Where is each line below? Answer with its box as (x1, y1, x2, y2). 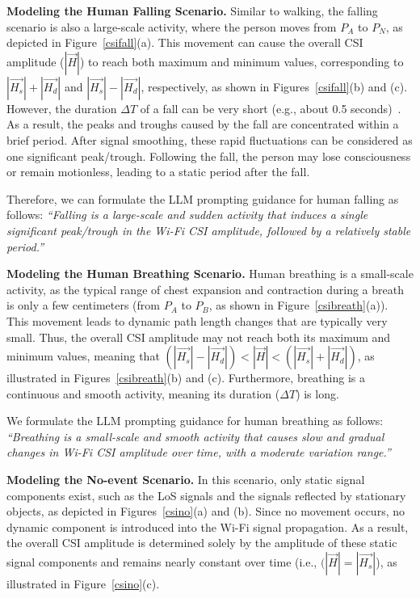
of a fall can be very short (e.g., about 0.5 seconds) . (140, 99, 401, 116)
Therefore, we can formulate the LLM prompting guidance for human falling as (6, 190, 399, 207)
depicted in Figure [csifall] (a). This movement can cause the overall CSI (6, 34, 363, 51)
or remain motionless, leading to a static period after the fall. (6, 163, 310, 180)
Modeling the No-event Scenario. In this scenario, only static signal (6, 471, 365, 488)
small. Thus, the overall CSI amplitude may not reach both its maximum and (6, 328, 391, 345)
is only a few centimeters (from (6, 297, 160, 314)
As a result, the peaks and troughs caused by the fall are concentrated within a (6, 116, 399, 133)
